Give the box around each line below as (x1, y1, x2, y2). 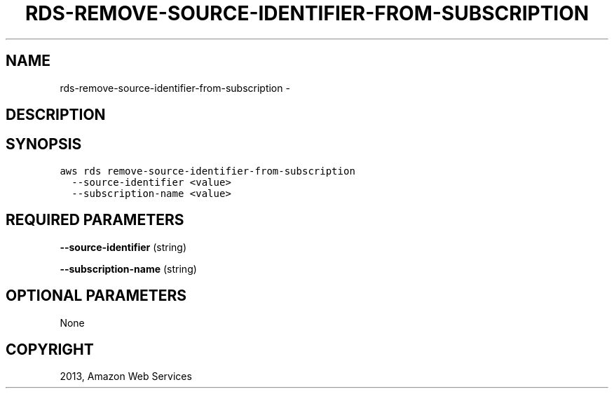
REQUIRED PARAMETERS (6, 211, 184, 229)
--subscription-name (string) (60, 262, 197, 275)
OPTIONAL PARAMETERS (6, 287, 187, 305)
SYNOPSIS (6, 135, 82, 154)
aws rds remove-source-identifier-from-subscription (60, 165, 355, 177)
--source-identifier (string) (60, 240, 187, 253)
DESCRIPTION (6, 106, 106, 124)
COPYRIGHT (6, 340, 94, 358)
